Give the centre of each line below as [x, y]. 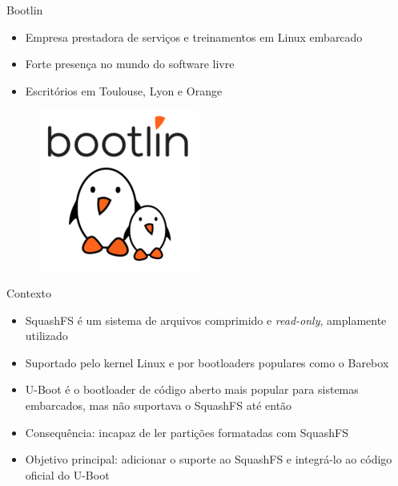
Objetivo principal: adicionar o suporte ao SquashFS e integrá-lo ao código [209, 459]
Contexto [29, 292]
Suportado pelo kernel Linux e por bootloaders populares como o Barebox [207, 362]
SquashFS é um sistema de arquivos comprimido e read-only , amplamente [206, 320]
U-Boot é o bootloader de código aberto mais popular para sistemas [192, 389]
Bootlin [25, 10]
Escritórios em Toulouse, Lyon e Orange [124, 90]
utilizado [46, 336]
